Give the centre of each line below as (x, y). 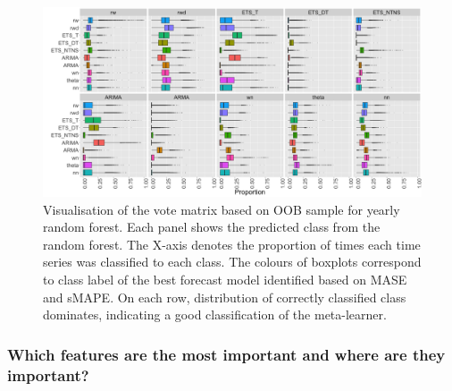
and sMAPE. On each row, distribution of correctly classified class (225, 297)
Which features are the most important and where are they (226, 354)
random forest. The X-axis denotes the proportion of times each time (232, 244)
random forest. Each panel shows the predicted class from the (212, 227)
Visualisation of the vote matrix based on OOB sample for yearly (222, 209)
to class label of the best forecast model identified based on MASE (225, 279)
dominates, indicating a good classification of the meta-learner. (215, 314)
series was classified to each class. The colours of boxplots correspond (232, 262)
